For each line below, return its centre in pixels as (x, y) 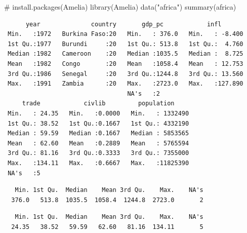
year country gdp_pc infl (124, 24)
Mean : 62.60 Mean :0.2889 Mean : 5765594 (98, 143)
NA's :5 (24, 173)
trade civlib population (98, 104)
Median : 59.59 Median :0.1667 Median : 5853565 (98, 133)
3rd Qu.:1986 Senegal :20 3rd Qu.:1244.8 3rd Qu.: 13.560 (126, 74)
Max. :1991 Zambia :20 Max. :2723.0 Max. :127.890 (126, 84)
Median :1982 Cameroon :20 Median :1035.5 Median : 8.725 (126, 54)
